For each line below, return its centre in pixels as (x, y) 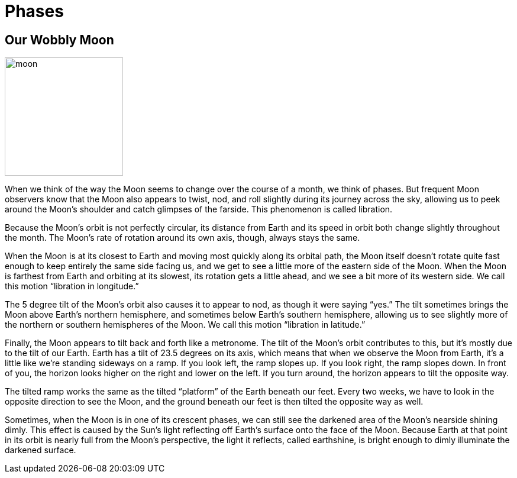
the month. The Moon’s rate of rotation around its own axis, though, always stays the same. (182, 238)
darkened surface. (41, 450)
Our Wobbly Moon (59, 40)
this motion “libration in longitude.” (72, 286)
